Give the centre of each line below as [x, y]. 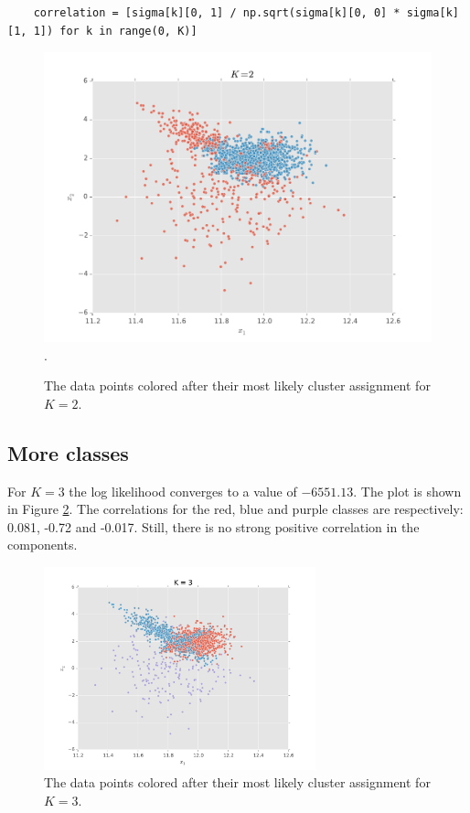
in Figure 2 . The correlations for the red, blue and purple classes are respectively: [235, 509]
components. [43, 545]
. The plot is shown [407, 491]
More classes [68, 452]
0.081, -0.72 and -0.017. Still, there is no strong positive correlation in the [214, 526]
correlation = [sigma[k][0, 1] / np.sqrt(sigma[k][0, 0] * [217, 13]
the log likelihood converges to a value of [183, 491]
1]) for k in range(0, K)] [115, 31]
